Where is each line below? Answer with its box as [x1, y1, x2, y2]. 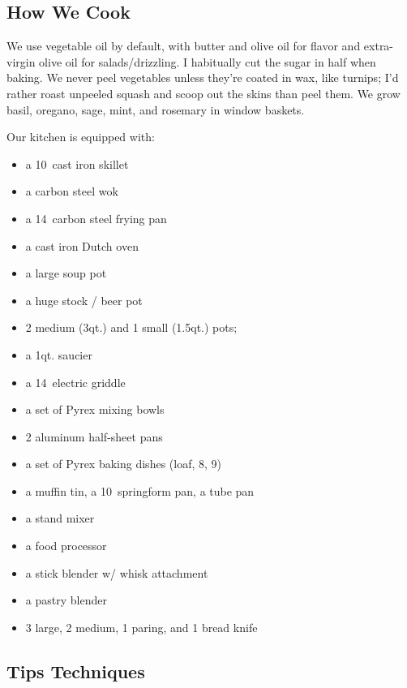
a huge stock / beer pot [25, 291, 143, 308]
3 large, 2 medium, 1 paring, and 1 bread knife [25, 618, 258, 635]
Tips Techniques [6, 658, 145, 683]
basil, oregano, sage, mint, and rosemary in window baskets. [6, 101, 305, 118]
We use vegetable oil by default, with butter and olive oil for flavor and [6, 37, 361, 54]
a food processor [25, 537, 107, 554]
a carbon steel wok [25, 183, 118, 200]
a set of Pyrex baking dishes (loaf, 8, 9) [25, 455, 221, 472]
